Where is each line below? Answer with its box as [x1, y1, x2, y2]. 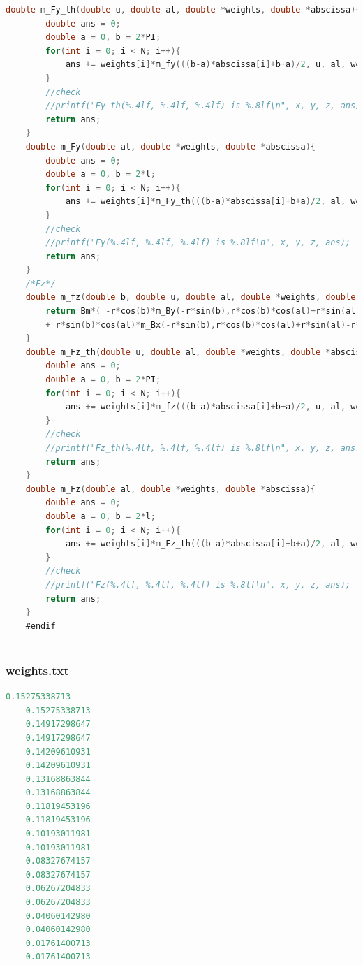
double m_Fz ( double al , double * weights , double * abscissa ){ [25, 484, 316, 494]
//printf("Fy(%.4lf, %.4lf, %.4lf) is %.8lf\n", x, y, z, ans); [45, 238, 350, 248]
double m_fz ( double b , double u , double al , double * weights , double [25, 292, 356, 303]
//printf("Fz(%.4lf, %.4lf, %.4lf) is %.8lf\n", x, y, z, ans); [45, 579, 350, 590]
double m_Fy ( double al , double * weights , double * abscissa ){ [25, 141, 316, 152]
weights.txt [6, 661, 69, 679]
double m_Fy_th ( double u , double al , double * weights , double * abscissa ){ [6, 5, 361, 15]
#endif [25, 621, 56, 631]
